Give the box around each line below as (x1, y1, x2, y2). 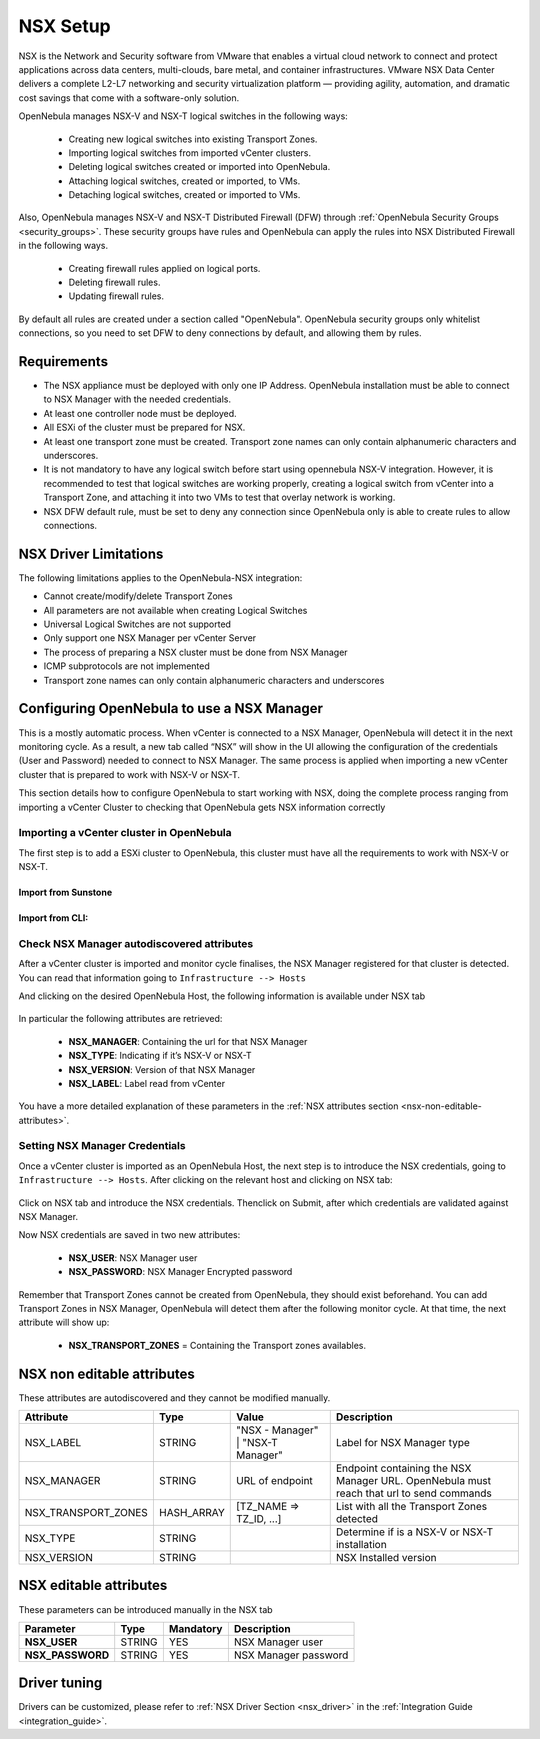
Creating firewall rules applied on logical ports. (68, 262, 261, 274)
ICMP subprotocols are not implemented (43, 660, 210, 672)
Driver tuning (18, 1675, 103, 1692)
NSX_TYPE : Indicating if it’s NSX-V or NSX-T (68, 1050, 252, 1062)
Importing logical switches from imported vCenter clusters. (68, 146, 312, 159)
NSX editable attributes (18, 1577, 168, 1594)
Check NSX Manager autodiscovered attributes (18, 936, 254, 950)
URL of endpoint (236, 1474, 314, 1488)
